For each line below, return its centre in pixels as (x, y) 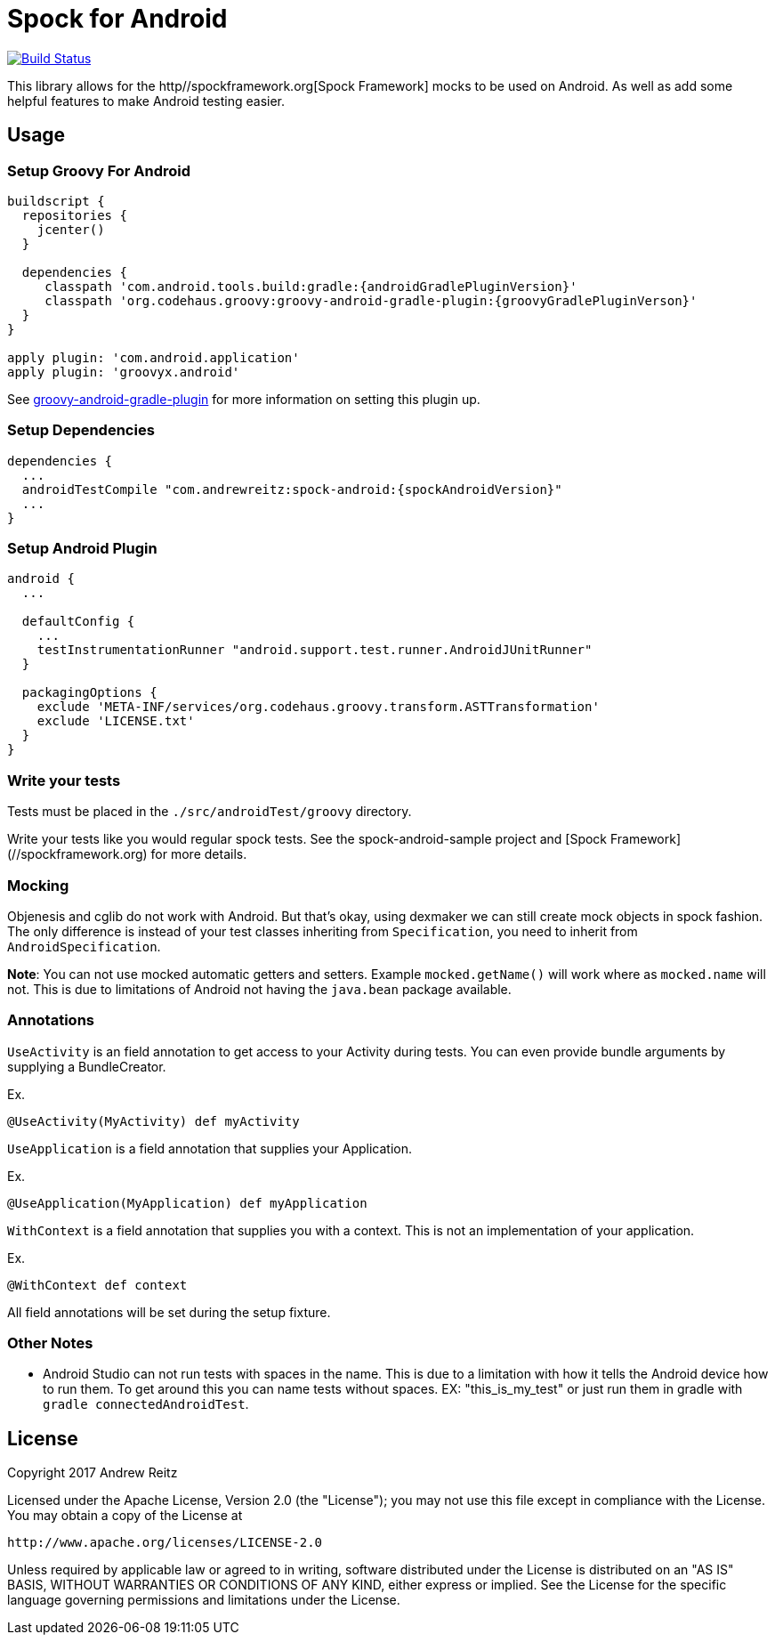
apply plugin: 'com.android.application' (153, 357)
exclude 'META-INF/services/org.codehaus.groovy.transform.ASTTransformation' (318, 707)
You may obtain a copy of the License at (125, 1516)
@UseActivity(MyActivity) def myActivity (153, 1121)
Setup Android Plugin (82, 549)
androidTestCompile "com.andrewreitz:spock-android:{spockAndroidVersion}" (292, 489)
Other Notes (50, 1343)
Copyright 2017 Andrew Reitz (93, 1473)
